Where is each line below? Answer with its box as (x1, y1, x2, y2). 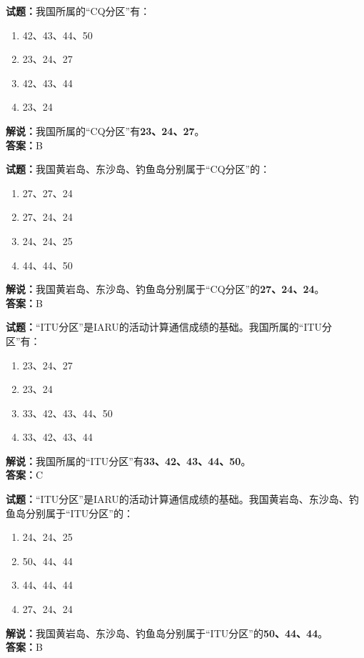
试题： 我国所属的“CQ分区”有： (6, 4, 151, 18)
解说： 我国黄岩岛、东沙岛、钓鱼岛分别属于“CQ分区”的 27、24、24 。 (6, 281, 325, 296)
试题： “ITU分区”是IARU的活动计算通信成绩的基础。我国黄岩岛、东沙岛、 (6, 492, 349, 507)
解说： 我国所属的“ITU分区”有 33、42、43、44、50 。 (6, 453, 251, 468)
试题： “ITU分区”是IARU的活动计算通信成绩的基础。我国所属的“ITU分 (6, 319, 333, 334)
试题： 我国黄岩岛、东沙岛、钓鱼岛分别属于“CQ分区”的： (6, 161, 271, 176)
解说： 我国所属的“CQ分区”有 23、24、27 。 (6, 123, 205, 138)
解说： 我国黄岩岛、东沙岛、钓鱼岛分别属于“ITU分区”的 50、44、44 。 (6, 625, 328, 640)
